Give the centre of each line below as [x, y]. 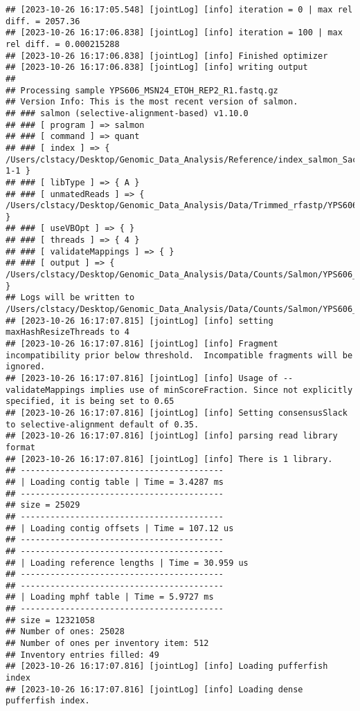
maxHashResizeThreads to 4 [67, 332]
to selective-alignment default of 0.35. [102, 424]
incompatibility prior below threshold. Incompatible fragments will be [179, 355]
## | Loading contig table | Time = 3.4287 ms [115, 482]
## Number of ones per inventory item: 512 [107, 644]
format [20, 447]
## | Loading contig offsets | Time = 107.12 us [120, 528]
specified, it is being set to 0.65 [90, 401]
